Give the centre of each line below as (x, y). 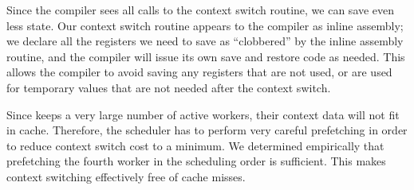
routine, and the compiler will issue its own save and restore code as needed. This (206, 56)
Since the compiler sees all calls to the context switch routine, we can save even (201, 10)
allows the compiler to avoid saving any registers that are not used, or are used (199, 72)
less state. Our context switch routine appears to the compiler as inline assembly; (205, 25)
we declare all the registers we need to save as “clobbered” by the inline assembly (205, 41)
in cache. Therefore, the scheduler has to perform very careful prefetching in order (207, 130)
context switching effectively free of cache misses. (126, 176)
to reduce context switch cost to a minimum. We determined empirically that (195, 145)
